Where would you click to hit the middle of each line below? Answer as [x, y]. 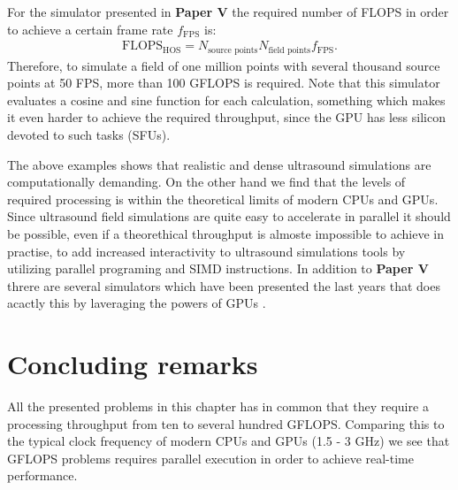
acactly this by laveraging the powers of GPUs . [137, 303]
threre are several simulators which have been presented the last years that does [224, 285]
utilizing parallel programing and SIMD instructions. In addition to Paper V [218, 268]
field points [290, 50]
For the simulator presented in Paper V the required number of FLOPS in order [228, 11]
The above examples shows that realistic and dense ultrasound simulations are [219, 164]
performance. [42, 475]
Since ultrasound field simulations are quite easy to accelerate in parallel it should [229, 216]
